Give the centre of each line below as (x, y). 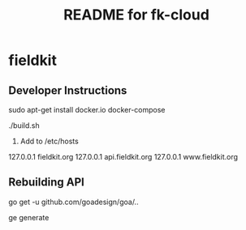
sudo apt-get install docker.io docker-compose (87, 110)
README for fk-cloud (136, 15)
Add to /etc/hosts (49, 141)
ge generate (29, 217)
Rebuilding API (47, 183)
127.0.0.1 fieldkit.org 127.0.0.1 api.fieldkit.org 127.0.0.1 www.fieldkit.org (123, 157)
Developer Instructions (68, 90)
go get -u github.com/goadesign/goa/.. (74, 202)
